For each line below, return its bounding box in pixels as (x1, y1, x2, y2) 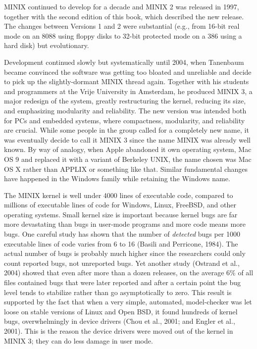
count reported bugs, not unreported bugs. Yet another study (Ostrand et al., (4, 257, 240, 268)
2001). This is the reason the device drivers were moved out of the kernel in (4, 326, 233, 336)
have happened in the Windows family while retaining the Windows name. (4, 173, 230, 184)
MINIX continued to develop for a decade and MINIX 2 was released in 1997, (4, 1, 239, 11)
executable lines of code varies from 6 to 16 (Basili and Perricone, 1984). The (4, 238, 238, 249)
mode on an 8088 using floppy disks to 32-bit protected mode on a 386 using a (4, 30, 242, 41)
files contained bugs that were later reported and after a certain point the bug (4, 277, 241, 288)
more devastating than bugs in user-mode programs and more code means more (4, 219, 246, 229)
